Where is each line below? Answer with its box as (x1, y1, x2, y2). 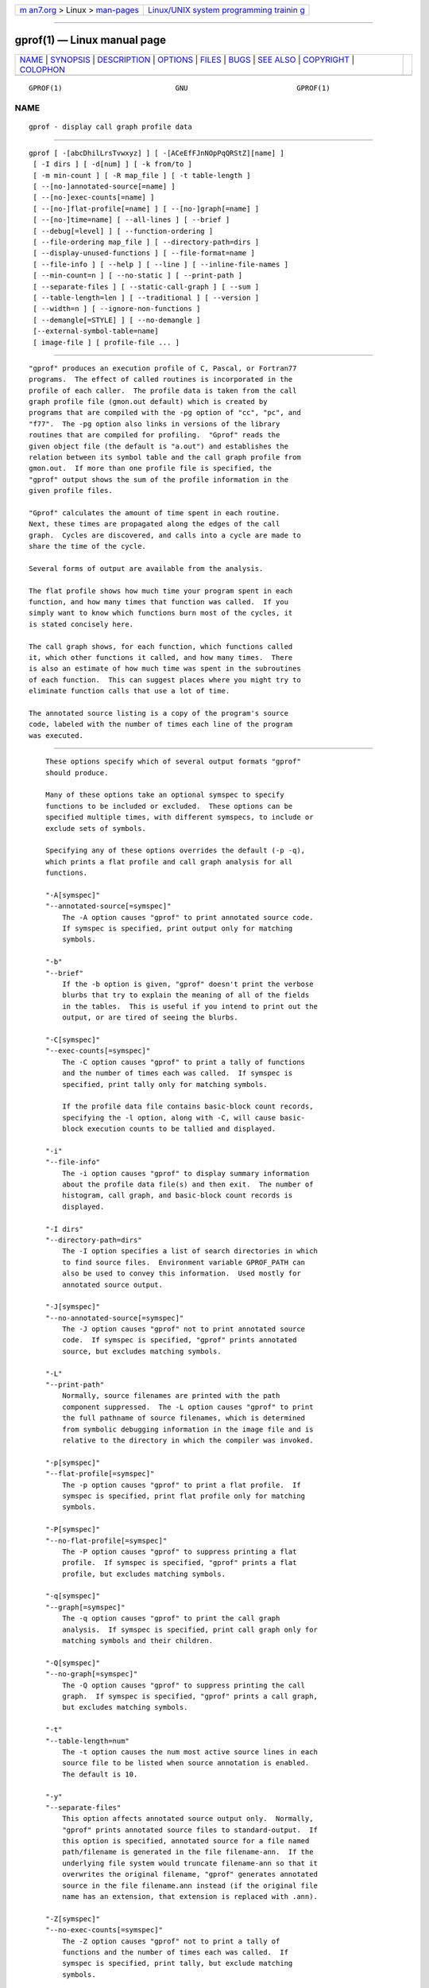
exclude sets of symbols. (44, 824, 147, 833)
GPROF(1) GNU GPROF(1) (29, 83, 330, 92)
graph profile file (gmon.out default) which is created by (29, 398, 268, 406)
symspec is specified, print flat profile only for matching (62, 1491, 306, 1501)
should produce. (44, 768, 109, 777)
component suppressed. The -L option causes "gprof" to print (62, 1402, 314, 1411)
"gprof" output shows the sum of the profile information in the (29, 475, 289, 484)
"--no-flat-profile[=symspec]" (44, 1536, 168, 1545)
